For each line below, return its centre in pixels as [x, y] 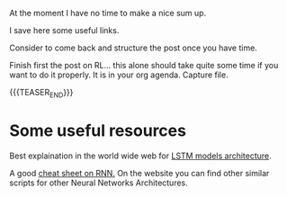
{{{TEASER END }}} [41, 94]
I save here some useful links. [64, 30]
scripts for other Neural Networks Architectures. [99, 183]
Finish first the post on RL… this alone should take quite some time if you [144, 65]
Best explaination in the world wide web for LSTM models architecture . [140, 156]
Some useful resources [98, 130]
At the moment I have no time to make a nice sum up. [108, 13]
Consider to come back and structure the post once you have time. [134, 48]
